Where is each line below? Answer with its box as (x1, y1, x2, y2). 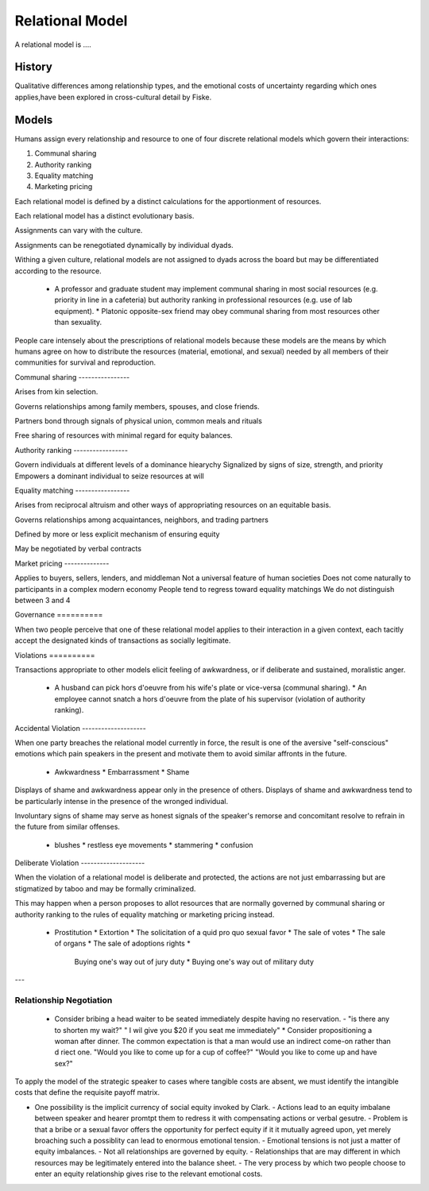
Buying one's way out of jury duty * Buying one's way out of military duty (74, 957, 314, 966)
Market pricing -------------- (14, 559, 110, 568)
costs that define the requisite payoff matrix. (14, 1088, 160, 1097)
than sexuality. (54, 318, 102, 327)
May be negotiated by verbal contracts (14, 544, 142, 554)
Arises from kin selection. (14, 387, 99, 396)
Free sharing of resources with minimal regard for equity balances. (14, 431, 234, 440)
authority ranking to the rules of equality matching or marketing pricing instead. (14, 910, 275, 919)
